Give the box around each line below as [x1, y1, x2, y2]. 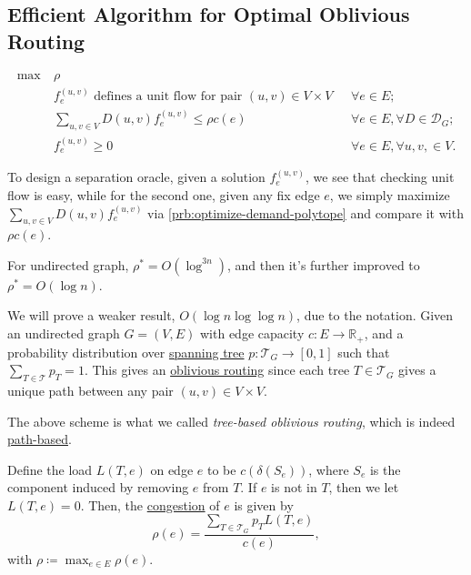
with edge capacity [199, 324, 305, 343]
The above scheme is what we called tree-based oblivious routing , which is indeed [7, 411, 456, 430]
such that [337, 342, 390, 361]
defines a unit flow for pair [94, 90, 243, 104]
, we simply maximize [329, 185, 450, 204]
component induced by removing [7, 478, 189, 497]
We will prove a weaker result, [7, 306, 175, 325]
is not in [271, 478, 317, 497]
